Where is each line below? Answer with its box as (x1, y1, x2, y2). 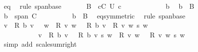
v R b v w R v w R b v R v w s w (3, 20, 148, 30)
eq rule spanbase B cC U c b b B (3, 1, 195, 11)
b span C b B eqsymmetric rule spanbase (3, 10, 186, 20)
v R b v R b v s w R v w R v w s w (38, 29, 185, 39)
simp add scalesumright (3, 39, 77, 49)
